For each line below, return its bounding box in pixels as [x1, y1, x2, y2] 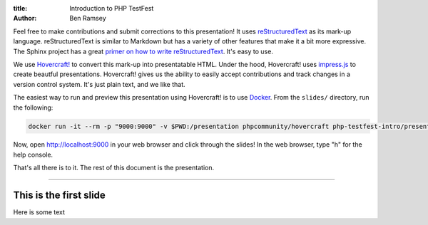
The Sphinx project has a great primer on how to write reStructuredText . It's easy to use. [13, 47, 274, 56]
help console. [13, 150, 53, 159]
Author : [13, 14, 37, 23]
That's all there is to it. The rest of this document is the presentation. [13, 164, 214, 172]
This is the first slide [13, 189, 106, 202]
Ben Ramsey [69, 14, 106, 23]
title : [13, 4, 28, 12]
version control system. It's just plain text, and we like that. [13, 80, 185, 88]
